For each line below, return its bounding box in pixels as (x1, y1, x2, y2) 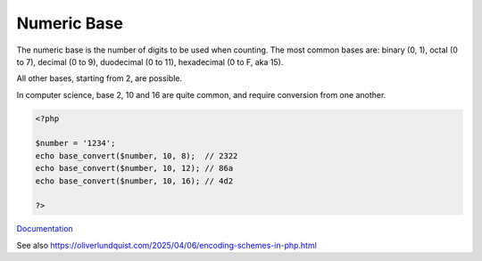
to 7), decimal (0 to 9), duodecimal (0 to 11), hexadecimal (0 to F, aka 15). (16, 56, 284, 67)
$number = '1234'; (35, 138, 116, 149)
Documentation (16, 224, 73, 234)
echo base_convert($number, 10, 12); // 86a (35, 163, 234, 174)
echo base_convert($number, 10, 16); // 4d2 (35, 175, 234, 186)
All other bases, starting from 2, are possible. (16, 73, 183, 84)
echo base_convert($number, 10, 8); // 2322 (35, 151, 238, 160)
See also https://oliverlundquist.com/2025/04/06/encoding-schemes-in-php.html (16, 240, 317, 250)
